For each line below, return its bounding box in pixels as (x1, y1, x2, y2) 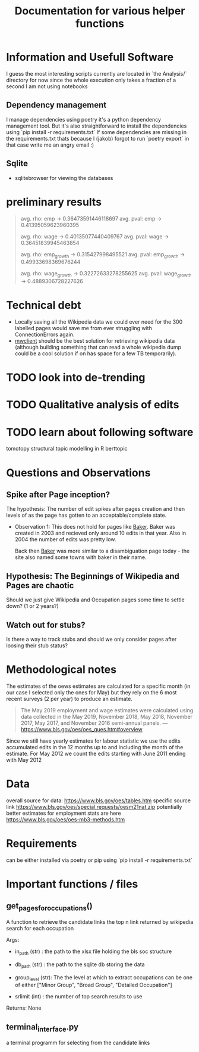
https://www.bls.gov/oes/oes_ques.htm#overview (20, 725, 143, 733)
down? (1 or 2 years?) (6, 603, 59, 610)
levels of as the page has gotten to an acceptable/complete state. (6, 511, 167, 519)
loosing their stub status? (6, 642, 68, 649)
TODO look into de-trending (6, 371, 146, 384)
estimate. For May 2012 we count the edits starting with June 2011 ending (6, 750, 186, 757)
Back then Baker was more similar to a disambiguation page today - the (14, 547, 190, 555)
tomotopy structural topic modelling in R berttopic (6, 445, 128, 452)
